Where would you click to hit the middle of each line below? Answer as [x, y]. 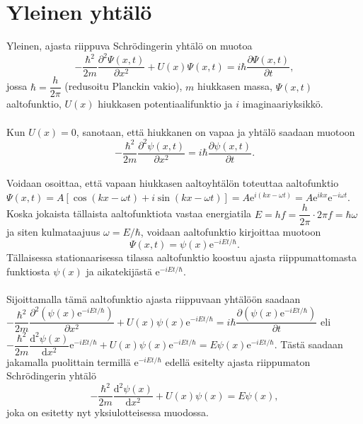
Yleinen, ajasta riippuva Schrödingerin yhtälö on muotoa [129, 46]
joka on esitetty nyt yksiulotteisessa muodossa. [108, 412]
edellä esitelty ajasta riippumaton [238, 361]
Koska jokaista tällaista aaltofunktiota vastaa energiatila [129, 213]
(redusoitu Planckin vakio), [123, 86]
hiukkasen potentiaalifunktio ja [165, 104]
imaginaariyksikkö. [283, 104]
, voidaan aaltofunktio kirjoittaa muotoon [231, 231]
